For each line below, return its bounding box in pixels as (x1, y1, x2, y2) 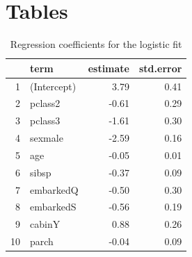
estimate (88, 60, 129, 75)
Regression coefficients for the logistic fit (10, 37, 182, 51)
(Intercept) (30, 78, 77, 93)
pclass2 (30, 96, 61, 110)
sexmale (30, 131, 63, 145)
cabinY (30, 217, 61, 231)
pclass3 (30, 113, 61, 128)
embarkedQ (30, 182, 79, 197)
